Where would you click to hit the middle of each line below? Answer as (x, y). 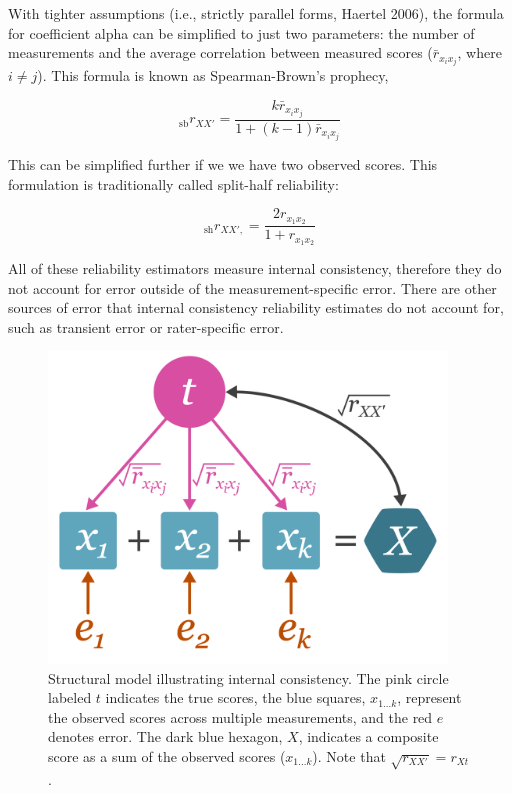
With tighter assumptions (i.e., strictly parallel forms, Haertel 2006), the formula (256, 13)
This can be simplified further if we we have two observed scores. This (223, 164)
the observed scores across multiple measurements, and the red (240, 716)
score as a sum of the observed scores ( (167, 755)
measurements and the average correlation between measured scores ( (220, 52)
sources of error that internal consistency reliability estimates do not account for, (256, 307)
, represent (429, 697)
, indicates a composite (368, 736)
